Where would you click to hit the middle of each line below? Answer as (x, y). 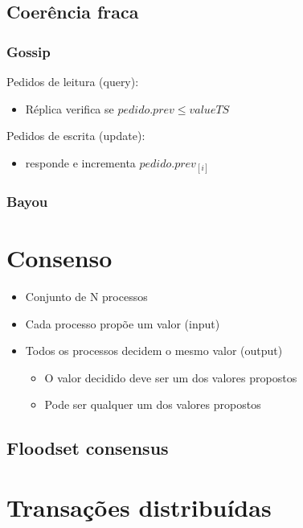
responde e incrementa (80, 162)
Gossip (29, 51)
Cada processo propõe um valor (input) (123, 323)
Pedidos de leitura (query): (73, 81)
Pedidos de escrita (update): (76, 136)
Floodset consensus (88, 448)
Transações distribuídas (139, 507)
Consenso (59, 258)
